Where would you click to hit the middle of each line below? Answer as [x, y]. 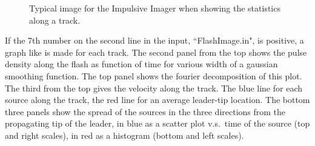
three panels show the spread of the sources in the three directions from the [145, 111]
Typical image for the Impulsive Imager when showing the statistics [155, 8]
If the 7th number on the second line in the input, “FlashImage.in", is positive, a [154, 40]
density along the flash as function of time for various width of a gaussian [141, 64]
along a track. [55, 20]
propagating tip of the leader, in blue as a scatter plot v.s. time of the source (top [157, 123]
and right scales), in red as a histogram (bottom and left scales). [124, 135]
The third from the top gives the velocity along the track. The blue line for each [154, 88]
